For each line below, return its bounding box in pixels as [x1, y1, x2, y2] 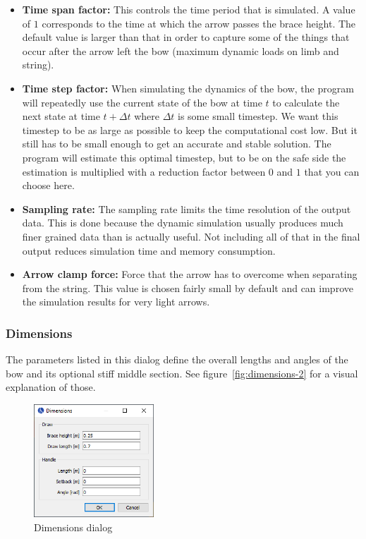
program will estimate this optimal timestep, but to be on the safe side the [22, 150, 346, 164]
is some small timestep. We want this [178, 109, 338, 123]
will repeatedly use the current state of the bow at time [22, 95, 262, 109]
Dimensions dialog [34, 519, 113, 534]
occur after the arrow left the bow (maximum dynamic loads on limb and [22, 43, 339, 58]
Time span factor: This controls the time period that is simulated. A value [22, 2, 355, 16]
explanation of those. [6, 380, 96, 394]
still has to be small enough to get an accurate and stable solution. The [22, 136, 331, 151]
